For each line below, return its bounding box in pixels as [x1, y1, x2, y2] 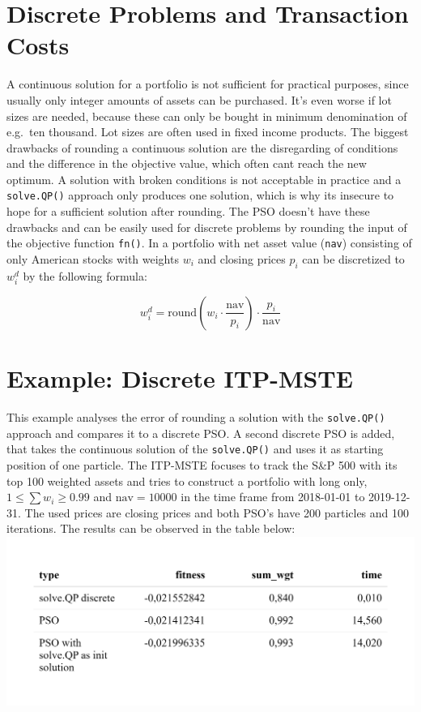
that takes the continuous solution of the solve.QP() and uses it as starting [6, 440, 384, 457]
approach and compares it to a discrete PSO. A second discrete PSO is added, [6, 424, 395, 441]
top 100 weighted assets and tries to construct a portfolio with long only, [6, 472, 368, 489]
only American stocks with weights [6, 250, 179, 267]
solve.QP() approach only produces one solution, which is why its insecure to [6, 187, 394, 204]
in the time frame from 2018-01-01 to [181, 488, 365, 505]
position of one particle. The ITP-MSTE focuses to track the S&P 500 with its [6, 456, 398, 473]
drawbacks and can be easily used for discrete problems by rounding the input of [6, 218, 407, 235]
